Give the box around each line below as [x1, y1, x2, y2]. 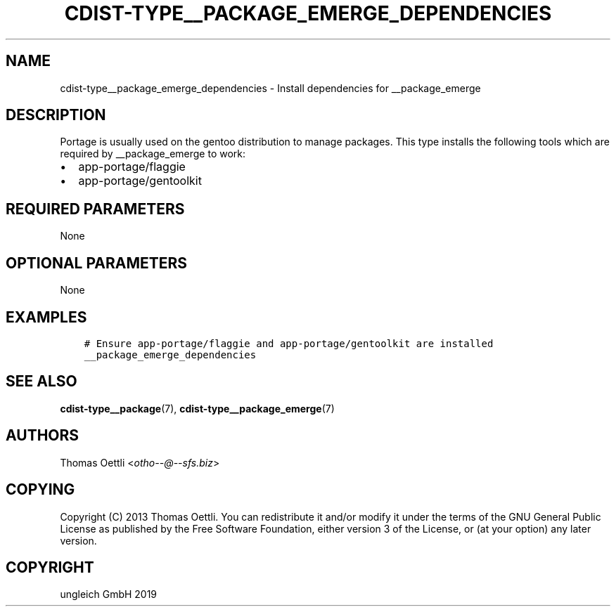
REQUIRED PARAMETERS [6, 200, 185, 218]
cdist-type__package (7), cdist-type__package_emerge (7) [60, 402, 335, 415]
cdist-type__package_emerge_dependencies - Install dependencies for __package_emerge [60, 82, 481, 94]
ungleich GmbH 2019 [60, 588, 158, 601]
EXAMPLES [6, 308, 87, 326]
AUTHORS [6, 427, 79, 445]
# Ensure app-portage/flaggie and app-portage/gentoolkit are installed [84, 337, 494, 349]
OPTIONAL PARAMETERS [6, 254, 188, 272]
